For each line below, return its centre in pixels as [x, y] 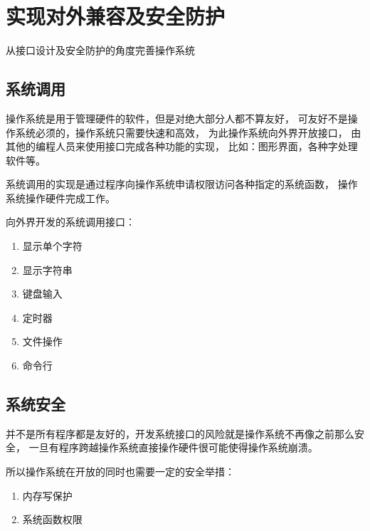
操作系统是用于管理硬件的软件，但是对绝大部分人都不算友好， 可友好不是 [177, 118]
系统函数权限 [52, 519]
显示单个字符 [52, 246]
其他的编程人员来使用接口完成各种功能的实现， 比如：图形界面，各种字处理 [182, 146]
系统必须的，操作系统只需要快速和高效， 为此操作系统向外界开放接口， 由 [188, 132]
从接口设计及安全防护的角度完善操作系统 [100, 50]
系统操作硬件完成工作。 [60, 198]
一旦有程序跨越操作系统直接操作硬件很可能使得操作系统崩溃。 [173, 447]
